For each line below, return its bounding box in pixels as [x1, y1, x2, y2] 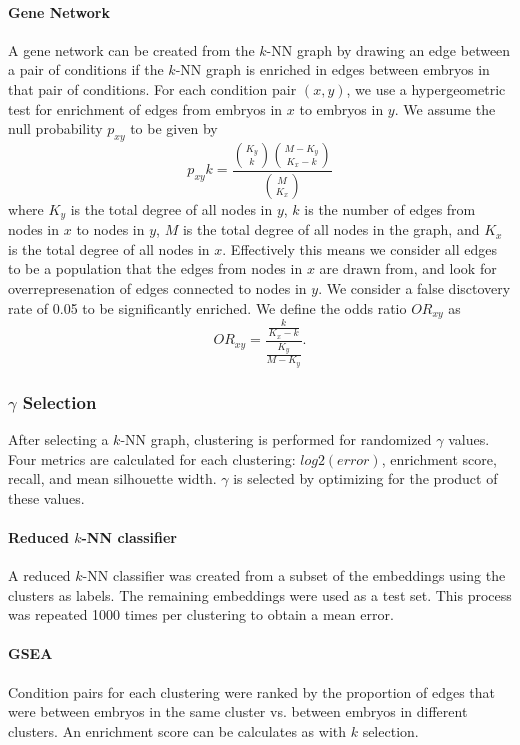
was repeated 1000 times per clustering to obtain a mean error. [8, 604, 394, 625]
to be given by [130, 118, 218, 139]
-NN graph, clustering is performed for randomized [120, 428, 432, 449]
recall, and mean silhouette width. [8, 468, 217, 489]
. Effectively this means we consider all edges [222, 238, 497, 259]
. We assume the [394, 98, 496, 119]
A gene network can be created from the [8, 39, 255, 60]
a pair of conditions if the [8, 59, 164, 80]
